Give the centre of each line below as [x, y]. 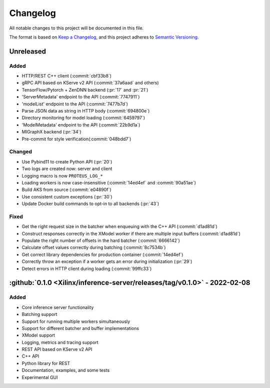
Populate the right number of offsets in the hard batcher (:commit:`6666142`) [101, 240]
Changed [21, 151]
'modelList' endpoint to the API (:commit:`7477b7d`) [75, 104]
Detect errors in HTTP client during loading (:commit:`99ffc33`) [87, 268]
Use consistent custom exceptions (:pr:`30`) [67, 196]
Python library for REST [46, 363]
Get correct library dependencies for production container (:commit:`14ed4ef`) [102, 254]
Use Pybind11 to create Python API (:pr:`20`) [67, 161]
